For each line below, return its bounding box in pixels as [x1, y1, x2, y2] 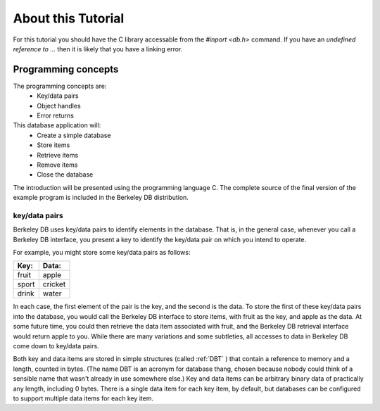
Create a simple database [37, 131, 111, 139]
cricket [42, 279, 66, 289]
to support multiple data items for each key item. [13, 394, 154, 403]
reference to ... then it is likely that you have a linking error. [13, 44, 183, 53]
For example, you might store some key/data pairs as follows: [13, 248, 191, 257]
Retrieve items [37, 151, 79, 159]
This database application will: [13, 121, 101, 129]
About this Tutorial [13, 11, 125, 26]
